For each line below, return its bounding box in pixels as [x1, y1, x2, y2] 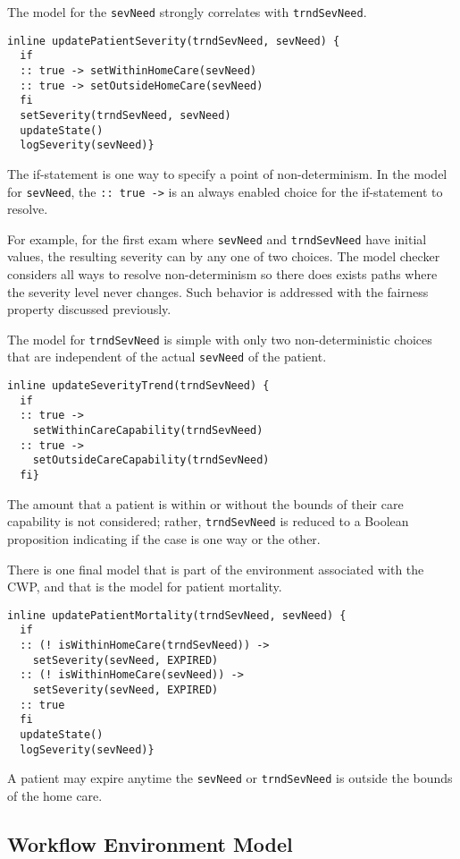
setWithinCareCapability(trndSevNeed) [32, 424, 263, 438]
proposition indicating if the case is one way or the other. [7, 529, 321, 548]
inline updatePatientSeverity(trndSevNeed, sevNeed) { [7, 34, 340, 47]
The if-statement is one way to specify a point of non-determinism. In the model [7, 164, 447, 183]
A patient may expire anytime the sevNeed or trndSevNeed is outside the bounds [7, 769, 453, 787]
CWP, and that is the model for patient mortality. [7, 577, 282, 596]
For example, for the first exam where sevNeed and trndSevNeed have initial [7, 229, 427, 248]
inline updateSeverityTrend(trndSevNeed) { [7, 379, 270, 393]
